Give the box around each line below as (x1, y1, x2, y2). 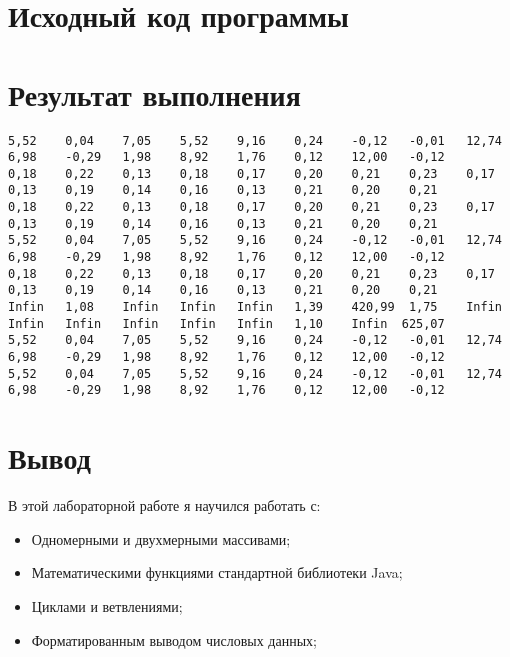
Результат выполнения (8, 73, 301, 114)
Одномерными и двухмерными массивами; (31, 528, 291, 549)
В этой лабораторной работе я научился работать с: (8, 495, 321, 516)
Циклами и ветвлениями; (31, 595, 183, 616)
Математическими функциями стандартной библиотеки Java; (31, 562, 403, 583)
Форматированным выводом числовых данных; (31, 629, 317, 650)
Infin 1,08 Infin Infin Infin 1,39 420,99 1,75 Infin (8, 300, 502, 315)
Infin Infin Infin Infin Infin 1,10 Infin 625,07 (8, 316, 445, 331)
